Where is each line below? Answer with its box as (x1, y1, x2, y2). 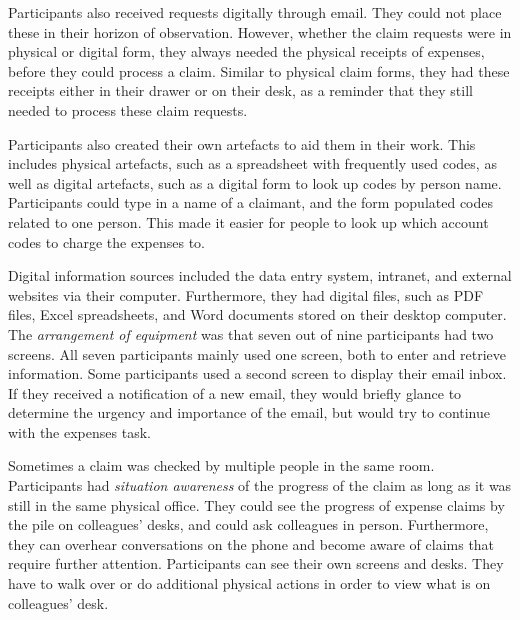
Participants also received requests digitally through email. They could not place (8, 2, 502, 22)
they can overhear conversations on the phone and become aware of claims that (8, 533, 495, 554)
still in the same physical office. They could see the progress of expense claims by (8, 494, 505, 515)
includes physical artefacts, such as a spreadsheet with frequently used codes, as (8, 153, 497, 174)
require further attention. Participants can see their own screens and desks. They (8, 553, 504, 574)
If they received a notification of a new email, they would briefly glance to (8, 382, 462, 403)
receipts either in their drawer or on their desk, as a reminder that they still (8, 80, 473, 101)
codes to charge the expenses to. (8, 231, 206, 252)
